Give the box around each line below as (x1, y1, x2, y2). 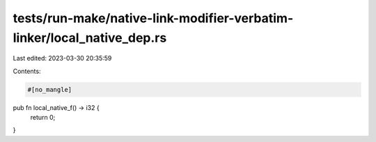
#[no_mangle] (27, 86, 72, 93)
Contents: (13, 67, 41, 75)
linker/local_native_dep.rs (13, 30, 167, 45)
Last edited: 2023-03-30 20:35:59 (13, 54, 112, 63)
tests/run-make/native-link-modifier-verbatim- (13, 10, 294, 26)
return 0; (30, 113, 56, 122)
